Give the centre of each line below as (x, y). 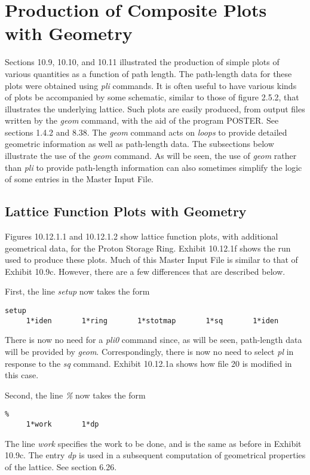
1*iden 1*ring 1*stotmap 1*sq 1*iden (152, 321)
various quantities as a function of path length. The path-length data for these (148, 73)
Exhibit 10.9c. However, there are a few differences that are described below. (145, 271)
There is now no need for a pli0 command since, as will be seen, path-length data (154, 340)
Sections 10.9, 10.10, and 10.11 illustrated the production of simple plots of (142, 62)
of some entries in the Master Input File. (79, 179)
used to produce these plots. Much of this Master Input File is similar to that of (151, 260)
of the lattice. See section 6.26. (61, 466)
